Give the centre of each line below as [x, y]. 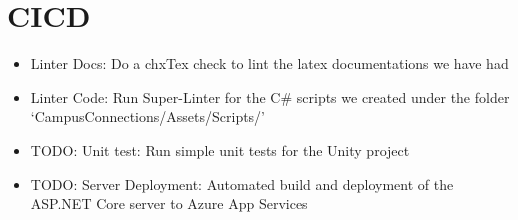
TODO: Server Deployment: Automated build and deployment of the [242, 183]
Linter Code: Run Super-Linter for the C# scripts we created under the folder [270, 96]
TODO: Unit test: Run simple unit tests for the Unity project [220, 149]
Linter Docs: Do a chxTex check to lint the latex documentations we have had [269, 63]
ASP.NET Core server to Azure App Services [169, 203]
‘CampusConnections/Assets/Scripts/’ [148, 116]
